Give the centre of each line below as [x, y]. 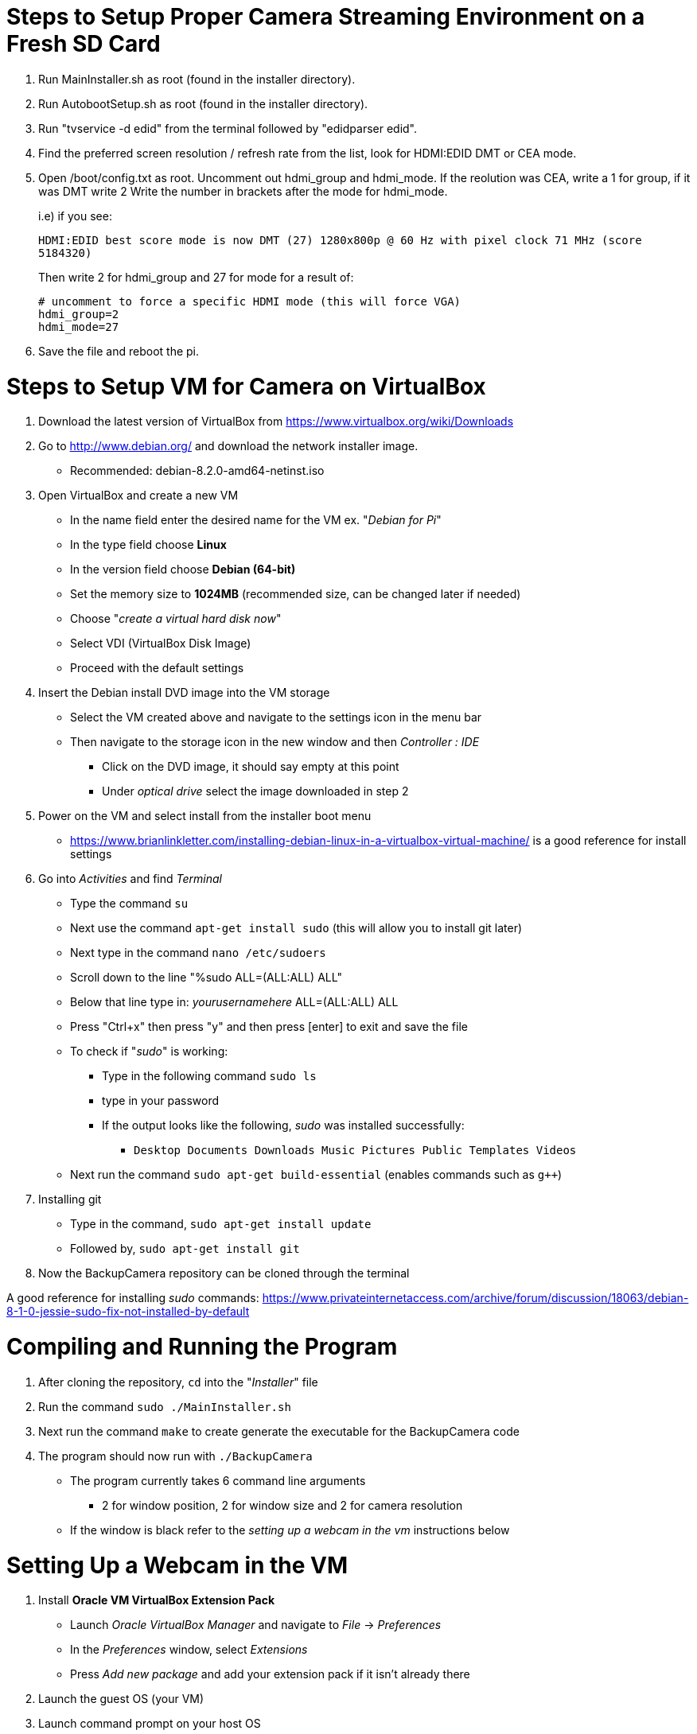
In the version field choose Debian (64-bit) [183, 570]
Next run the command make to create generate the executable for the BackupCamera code [279, 1431]
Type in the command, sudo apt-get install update [221, 1224]
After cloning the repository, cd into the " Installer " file [178, 1382]
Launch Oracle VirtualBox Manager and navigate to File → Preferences [256, 1625]
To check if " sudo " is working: [149, 1052]
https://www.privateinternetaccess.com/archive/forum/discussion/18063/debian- [475, 1298]
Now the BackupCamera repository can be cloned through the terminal [224, 1273]
